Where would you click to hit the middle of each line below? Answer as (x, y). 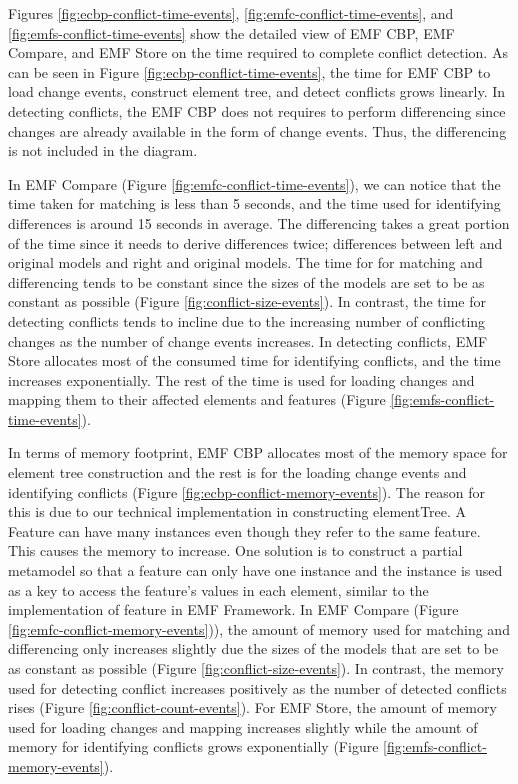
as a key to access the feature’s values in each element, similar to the (218, 589)
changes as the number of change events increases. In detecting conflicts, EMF (248, 340)
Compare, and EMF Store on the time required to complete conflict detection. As (258, 52)
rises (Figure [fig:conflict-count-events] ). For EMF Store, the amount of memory (252, 707)
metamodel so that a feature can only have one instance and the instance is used (255, 570)
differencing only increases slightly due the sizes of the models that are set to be (253, 648)
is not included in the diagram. (103, 150)
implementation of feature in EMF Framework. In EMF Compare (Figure (233, 609)
